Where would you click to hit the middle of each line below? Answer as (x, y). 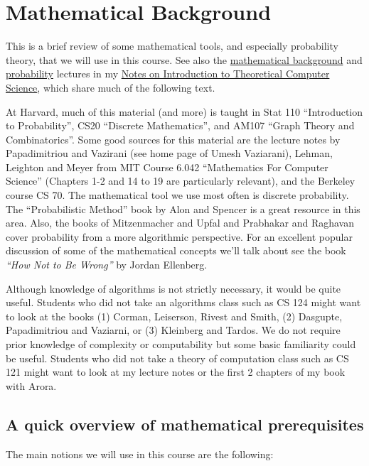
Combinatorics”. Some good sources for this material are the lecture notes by (173, 139)
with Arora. (31, 385)
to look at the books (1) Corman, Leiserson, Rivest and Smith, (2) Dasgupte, (174, 316)
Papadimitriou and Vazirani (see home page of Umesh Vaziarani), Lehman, (169, 153)
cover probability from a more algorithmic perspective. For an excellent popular (179, 236)
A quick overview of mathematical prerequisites (185, 424)
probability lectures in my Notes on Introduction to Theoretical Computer (168, 74)
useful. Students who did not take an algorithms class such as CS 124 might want (183, 302)
